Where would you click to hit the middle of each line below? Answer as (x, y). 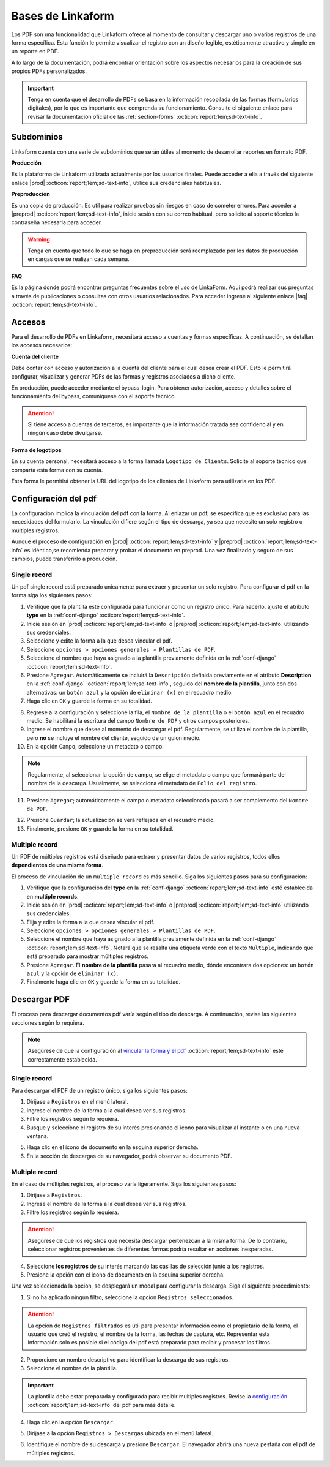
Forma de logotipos (36, 450)
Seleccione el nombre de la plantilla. (72, 1368)
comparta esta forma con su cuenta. (57, 470)
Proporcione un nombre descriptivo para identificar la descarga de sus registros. (128, 1359)
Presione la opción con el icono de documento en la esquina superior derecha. (126, 1275)
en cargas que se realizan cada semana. (79, 259)
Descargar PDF (41, 999)
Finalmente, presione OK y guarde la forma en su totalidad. (100, 828)
